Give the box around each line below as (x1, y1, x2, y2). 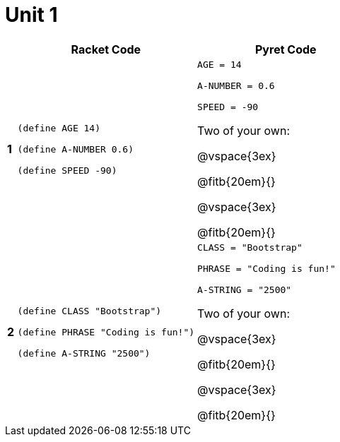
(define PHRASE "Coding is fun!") (17, 326, 195, 338)
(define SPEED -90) (17, 165, 117, 176)
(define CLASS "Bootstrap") (17, 305, 162, 316)
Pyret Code (255, 42, 317, 56)
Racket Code (71, 42, 141, 56)
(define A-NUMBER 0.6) (17, 143, 134, 155)
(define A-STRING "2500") (17, 347, 151, 359)
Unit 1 (5, 3, 58, 27)
